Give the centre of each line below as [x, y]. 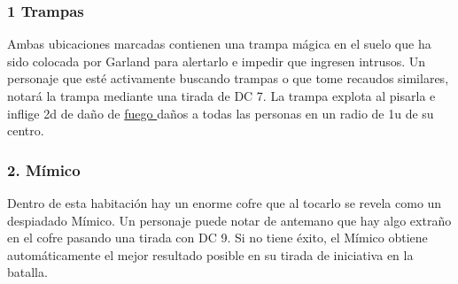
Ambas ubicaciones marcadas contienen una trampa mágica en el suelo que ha [219, 44]
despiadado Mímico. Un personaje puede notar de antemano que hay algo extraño [229, 220]
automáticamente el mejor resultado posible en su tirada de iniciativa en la [210, 254]
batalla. [27, 272]
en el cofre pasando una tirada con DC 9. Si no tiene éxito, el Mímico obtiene [217, 238]
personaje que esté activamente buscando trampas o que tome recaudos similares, [228, 78]
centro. [26, 130]
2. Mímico [44, 169]
